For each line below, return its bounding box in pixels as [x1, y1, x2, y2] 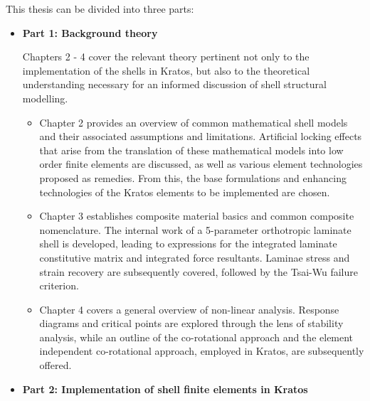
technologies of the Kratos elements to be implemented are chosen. [39, 184, 330, 199]
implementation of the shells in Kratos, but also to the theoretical [22, 63, 310, 77]
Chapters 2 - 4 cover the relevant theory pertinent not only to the [22, 49, 310, 64]
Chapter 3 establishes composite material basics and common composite [39, 208, 354, 223]
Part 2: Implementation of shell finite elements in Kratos [22, 381, 308, 396]
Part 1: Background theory [22, 25, 158, 40]
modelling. [22, 90, 68, 105]
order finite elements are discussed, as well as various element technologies [39, 156, 363, 171]
